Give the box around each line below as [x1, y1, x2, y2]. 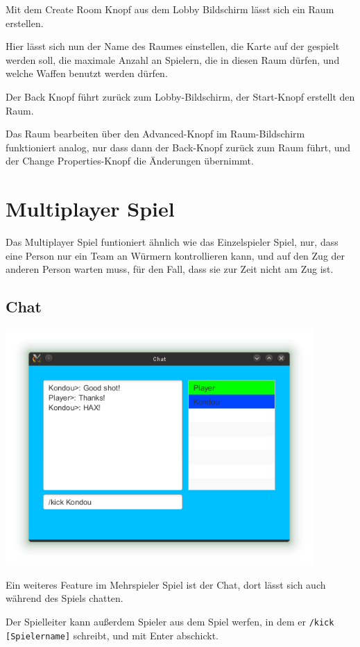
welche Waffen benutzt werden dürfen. [6, 66, 168, 81]
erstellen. [6, 15, 44, 30]
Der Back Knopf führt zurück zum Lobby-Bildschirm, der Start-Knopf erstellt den [6, 89, 355, 103]
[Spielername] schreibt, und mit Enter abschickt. [6, 628, 219, 642]
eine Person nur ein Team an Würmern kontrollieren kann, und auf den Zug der [6, 248, 345, 262]
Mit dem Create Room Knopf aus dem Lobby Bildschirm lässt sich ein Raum [6, 2, 334, 16]
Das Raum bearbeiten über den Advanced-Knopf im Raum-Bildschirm [6, 126, 305, 141]
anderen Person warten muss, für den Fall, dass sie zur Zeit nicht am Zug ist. [6, 262, 334, 276]
